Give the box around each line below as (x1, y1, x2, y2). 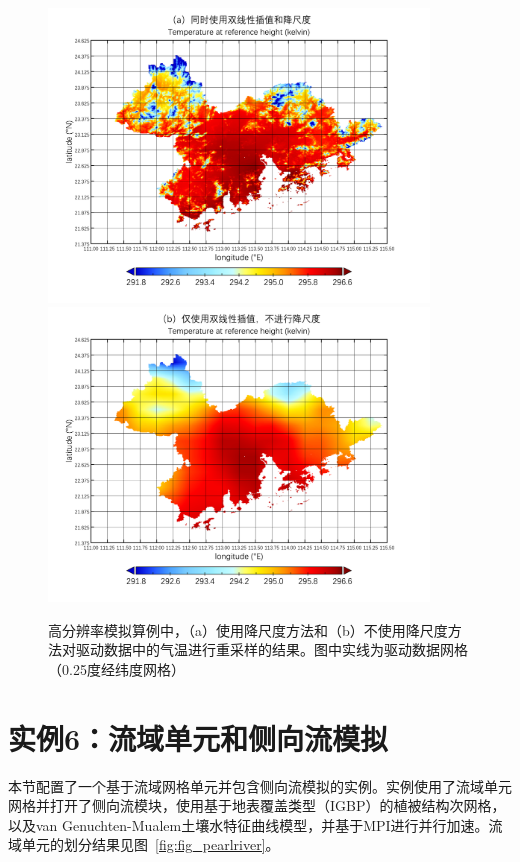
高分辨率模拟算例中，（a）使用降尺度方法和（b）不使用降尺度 (48, 619, 448, 640)
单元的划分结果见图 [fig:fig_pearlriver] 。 (21, 834, 280, 855)
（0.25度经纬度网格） (48, 658, 185, 679)
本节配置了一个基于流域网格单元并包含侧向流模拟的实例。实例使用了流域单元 (8, 775, 512, 796)
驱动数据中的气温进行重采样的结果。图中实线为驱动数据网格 (75, 639, 468, 660)
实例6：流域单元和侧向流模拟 (8, 717, 389, 758)
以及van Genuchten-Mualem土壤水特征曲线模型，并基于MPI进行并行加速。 (8, 814, 489, 835)
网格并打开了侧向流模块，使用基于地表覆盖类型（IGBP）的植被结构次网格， (8, 795, 506, 816)
